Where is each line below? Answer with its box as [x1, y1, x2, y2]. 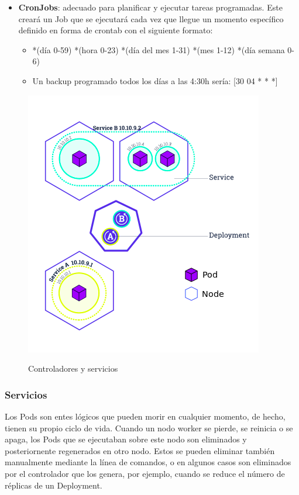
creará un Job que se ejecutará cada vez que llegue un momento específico [18, 12, 284, 25]
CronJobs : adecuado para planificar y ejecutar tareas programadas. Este [18, 1, 283, 13]
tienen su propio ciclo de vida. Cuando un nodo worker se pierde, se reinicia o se [5, 421, 293, 434]
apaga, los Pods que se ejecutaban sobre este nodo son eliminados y [5, 433, 247, 445]
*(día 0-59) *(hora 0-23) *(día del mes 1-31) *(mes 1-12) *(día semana [32, 43, 285, 56]
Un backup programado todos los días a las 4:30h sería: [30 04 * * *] [32, 74, 278, 86]
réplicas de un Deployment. [5, 479, 102, 491]
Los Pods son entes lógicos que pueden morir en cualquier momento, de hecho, [5, 410, 286, 422]
